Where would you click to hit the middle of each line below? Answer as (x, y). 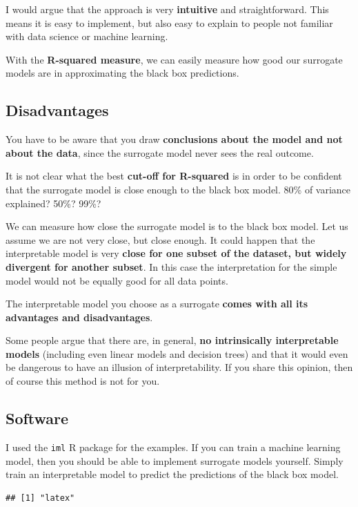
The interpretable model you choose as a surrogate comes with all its (157, 304)
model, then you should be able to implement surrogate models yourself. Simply (175, 460)
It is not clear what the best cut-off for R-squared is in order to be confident (174, 176)
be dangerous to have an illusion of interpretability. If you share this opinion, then (179, 367)
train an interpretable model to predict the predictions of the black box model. (172, 474)
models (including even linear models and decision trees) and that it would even (177, 353)
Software (37, 418)
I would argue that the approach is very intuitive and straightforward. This (167, 9)
